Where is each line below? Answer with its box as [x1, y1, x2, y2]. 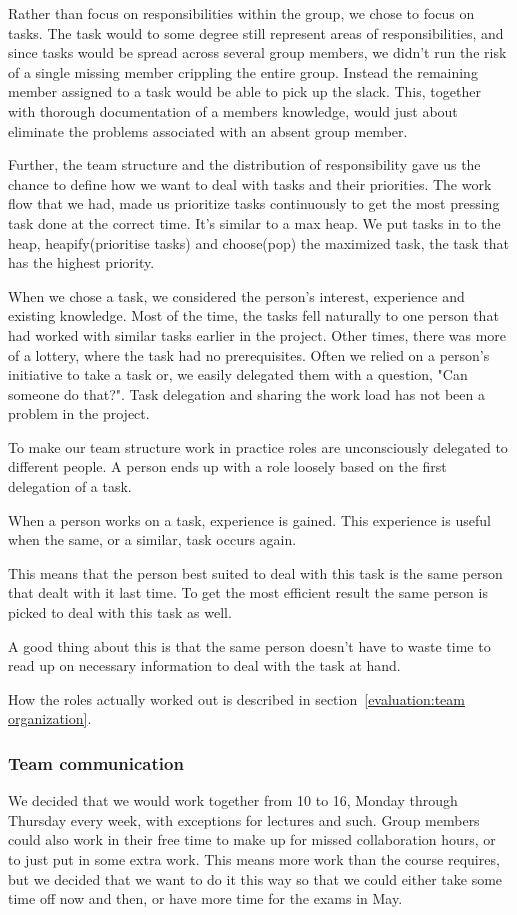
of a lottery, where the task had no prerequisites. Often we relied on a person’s [8, 344, 490, 365]
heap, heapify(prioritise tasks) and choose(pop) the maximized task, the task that [8, 232, 510, 253]
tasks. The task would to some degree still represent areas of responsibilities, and [8, 22, 504, 43]
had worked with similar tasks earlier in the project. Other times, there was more [8, 324, 507, 345]
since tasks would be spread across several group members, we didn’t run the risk [8, 42, 507, 63]
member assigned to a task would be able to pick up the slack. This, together [8, 81, 481, 102]
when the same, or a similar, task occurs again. [8, 529, 297, 550]
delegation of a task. [8, 476, 132, 497]
